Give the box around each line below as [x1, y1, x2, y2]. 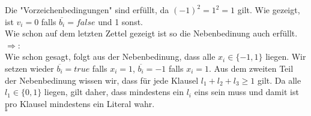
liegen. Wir [265, 50, 306, 63]
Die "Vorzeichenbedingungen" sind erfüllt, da [5, 4, 169, 16]
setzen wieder [5, 62, 54, 74]
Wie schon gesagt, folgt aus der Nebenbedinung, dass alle [5, 50, 216, 63]
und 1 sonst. [98, 15, 143, 28]
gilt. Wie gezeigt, [237, 4, 300, 16]
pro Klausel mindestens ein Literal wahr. [5, 97, 155, 109]
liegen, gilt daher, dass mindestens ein [44, 86, 184, 98]
